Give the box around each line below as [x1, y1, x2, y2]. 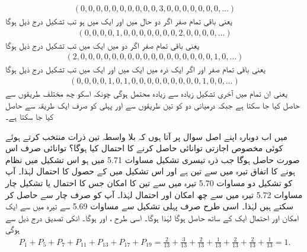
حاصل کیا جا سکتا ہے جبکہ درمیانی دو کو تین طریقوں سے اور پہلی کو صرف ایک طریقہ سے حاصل [5, 98, 300, 111]
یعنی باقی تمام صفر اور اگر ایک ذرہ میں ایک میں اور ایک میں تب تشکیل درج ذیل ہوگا [5, 63, 266, 75]
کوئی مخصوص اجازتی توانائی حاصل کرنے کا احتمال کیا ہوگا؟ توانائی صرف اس [5, 142, 283, 154]
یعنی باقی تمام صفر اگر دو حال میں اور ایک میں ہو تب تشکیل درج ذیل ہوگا [5, 15, 232, 27]
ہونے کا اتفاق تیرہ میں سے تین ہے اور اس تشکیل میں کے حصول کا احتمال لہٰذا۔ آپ [5, 165, 295, 177]
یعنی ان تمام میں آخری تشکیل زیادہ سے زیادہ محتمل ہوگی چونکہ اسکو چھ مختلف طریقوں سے [5, 87, 287, 99]
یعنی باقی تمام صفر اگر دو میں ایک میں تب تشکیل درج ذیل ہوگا [5, 39, 200, 51]
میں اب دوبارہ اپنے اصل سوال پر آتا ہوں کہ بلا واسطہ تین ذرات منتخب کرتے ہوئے [5, 130, 288, 142]
